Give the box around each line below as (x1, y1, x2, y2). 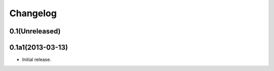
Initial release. (22, 56, 51, 63)
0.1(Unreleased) (9, 27, 61, 35)
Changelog (9, 8, 57, 19)
